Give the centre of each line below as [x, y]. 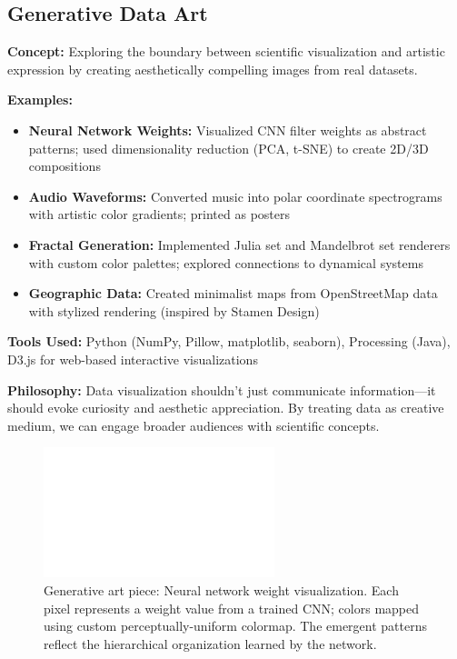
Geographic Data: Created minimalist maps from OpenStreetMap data [233, 293]
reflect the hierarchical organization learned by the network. [210, 643]
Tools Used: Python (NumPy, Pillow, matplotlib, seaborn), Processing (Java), [229, 341]
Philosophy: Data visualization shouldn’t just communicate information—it [222, 389]
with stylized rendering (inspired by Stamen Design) [174, 310]
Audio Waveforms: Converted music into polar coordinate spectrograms [235, 196]
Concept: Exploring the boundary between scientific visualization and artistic [226, 51]
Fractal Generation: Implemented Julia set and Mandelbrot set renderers [239, 244]
